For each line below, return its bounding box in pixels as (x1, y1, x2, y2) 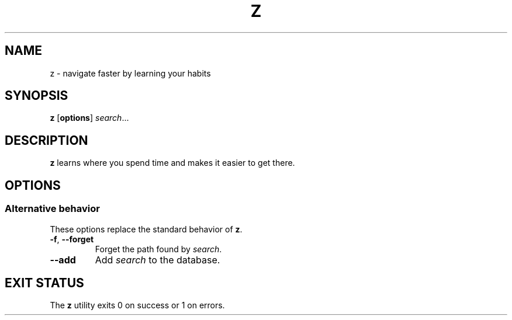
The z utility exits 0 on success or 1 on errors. (50, 300, 225, 311)
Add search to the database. (95, 253, 220, 266)
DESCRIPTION (5, 133, 88, 148)
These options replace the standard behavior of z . (50, 224, 243, 234)
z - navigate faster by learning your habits (50, 68, 211, 78)
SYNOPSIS (5, 88, 68, 103)
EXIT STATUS (5, 275, 84, 290)
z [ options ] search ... (50, 113, 129, 123)
